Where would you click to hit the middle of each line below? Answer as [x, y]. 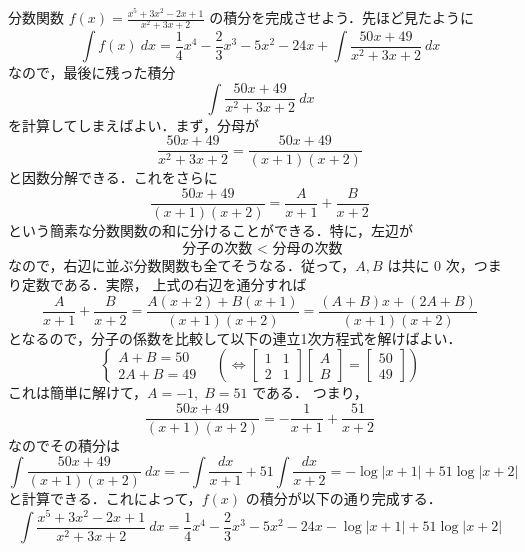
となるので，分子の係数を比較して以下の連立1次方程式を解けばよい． [235, 337]
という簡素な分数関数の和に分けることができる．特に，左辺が [211, 230]
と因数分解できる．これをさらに [113, 177]
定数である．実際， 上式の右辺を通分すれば [164, 284]
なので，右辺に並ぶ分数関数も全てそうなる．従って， [182, 264]
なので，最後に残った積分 [92, 72]
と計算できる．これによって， [105, 498]
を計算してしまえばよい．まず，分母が [133, 124]
